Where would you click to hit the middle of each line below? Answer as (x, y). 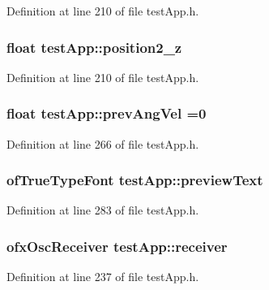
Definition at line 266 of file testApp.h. (103, 143)
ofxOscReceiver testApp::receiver (117, 246)
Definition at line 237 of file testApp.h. (103, 277)
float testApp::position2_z (94, 47)
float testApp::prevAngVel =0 (107, 113)
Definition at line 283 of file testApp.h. (103, 210)
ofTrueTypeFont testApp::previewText (135, 180)
